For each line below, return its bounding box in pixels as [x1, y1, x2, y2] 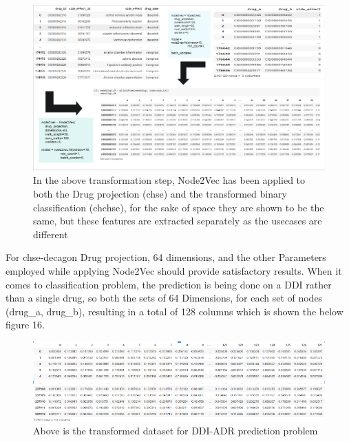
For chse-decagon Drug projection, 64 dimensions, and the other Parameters [6, 250, 326, 264]
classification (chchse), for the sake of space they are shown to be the [33, 200, 324, 214]
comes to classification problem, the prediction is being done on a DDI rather [6, 277, 332, 291]
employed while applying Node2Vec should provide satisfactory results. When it [6, 264, 342, 277]
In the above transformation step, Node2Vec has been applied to [33, 173, 306, 187]
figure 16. [6, 317, 45, 332]
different [33, 227, 68, 241]
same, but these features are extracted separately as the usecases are [33, 213, 322, 228]
